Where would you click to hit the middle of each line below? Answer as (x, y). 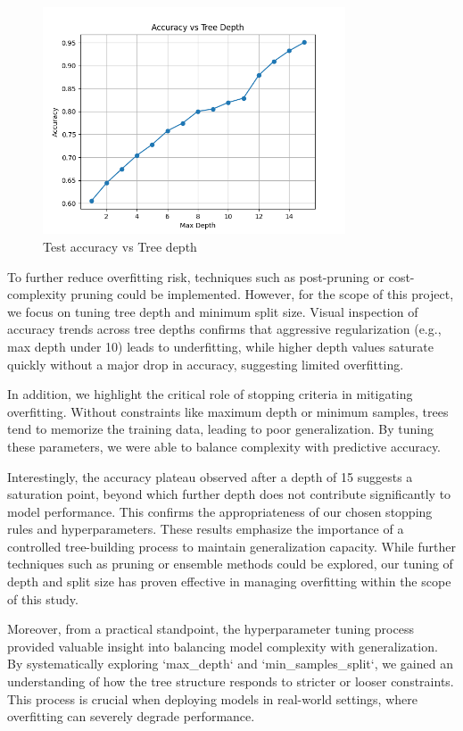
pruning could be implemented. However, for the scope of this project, (262, 294)
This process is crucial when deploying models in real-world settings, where (212, 698)
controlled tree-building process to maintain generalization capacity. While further (231, 546)
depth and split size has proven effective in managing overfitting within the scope (229, 581)
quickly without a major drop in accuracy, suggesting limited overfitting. (206, 364)
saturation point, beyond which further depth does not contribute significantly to (229, 494)
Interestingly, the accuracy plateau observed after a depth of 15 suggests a (210, 476)
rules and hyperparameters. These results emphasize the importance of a (206, 529)
